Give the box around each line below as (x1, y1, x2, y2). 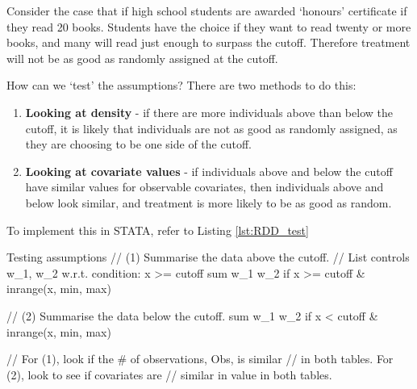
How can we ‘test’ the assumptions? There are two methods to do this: (6, 77, 357, 94)
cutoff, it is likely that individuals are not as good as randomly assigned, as (25, 119, 398, 136)
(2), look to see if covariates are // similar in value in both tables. (6, 366, 332, 383)
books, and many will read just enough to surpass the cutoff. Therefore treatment (6, 34, 411, 51)
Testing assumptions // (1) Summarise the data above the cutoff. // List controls (6, 249, 410, 266)
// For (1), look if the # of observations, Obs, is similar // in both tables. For (6, 350, 394, 367)
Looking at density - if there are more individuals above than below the (25, 103, 393, 120)
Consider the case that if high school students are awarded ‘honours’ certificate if (6, 2, 407, 19)
